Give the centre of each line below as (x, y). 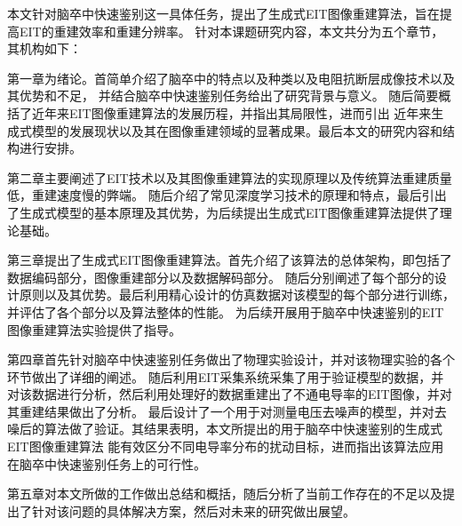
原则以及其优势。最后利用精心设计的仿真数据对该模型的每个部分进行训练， (237, 295)
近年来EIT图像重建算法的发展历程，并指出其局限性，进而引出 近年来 (231, 112)
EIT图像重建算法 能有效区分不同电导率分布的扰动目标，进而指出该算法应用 (226, 446)
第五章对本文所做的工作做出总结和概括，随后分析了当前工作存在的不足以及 (225, 494)
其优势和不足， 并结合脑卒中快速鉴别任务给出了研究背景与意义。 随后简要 (223, 96)
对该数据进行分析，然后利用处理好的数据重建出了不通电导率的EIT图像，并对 (230, 394)
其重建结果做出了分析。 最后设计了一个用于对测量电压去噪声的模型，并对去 (227, 411)
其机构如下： (44, 48)
